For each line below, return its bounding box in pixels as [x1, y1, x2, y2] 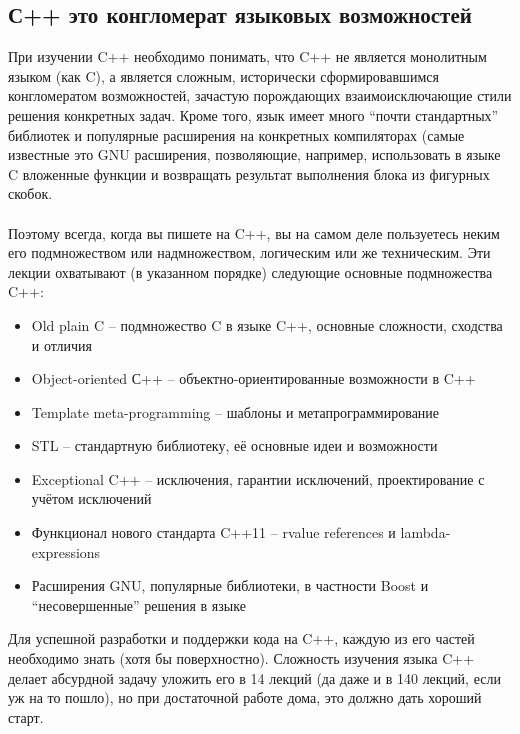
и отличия [31, 334, 92, 355]
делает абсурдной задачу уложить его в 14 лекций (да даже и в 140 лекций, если [8, 667, 501, 688]
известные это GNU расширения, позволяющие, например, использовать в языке [8, 144, 501, 165]
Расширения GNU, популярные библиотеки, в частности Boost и [31, 575, 429, 596]
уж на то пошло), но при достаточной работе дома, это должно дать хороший [8, 687, 482, 708]
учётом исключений [31, 488, 152, 509]
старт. [8, 706, 44, 727]
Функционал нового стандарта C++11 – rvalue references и [31, 522, 396, 543]
